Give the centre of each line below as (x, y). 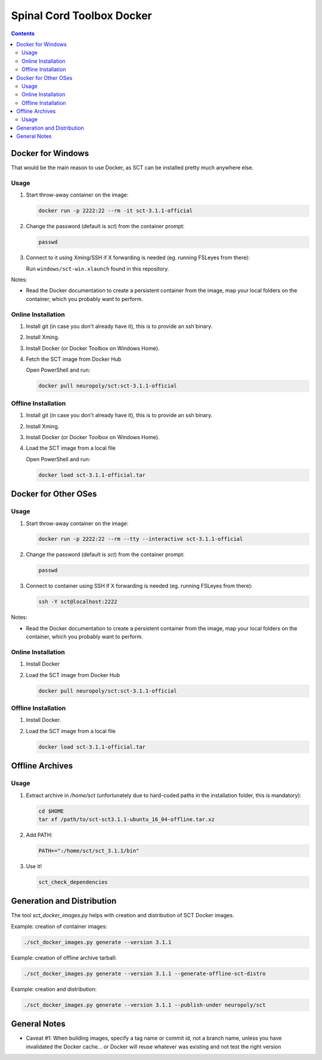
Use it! (34, 866)
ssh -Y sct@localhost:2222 (78, 602)
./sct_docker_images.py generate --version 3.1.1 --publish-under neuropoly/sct (145, 1005)
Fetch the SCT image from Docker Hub (74, 359)
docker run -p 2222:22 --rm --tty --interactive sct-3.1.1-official (141, 539)
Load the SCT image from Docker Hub (73, 675)
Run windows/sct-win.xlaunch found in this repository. (97, 268)
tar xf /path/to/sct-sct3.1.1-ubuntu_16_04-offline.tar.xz (126, 819)
